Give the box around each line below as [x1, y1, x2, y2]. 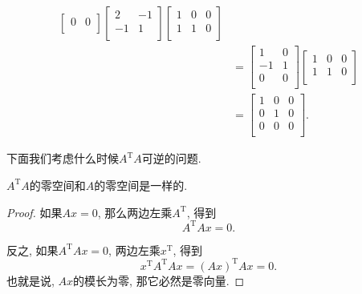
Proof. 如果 [6, 203, 63, 220]
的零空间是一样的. [94, 176, 188, 193]
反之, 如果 [6, 241, 59, 258]
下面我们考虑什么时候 [6, 150, 119, 167]
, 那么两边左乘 [97, 203, 173, 220]
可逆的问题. [141, 150, 201, 167]
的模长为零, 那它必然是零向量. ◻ [73, 272, 245, 288]
